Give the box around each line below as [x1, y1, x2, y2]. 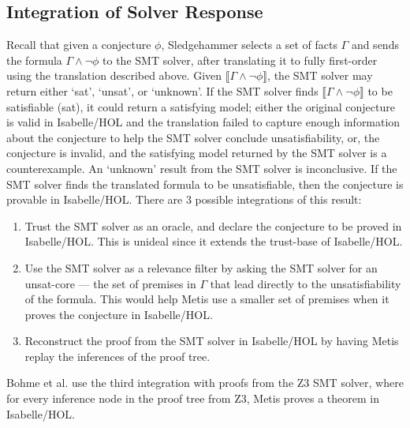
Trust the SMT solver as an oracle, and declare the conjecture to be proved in [24, 217, 402, 234]
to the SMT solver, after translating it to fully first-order [102, 51, 378, 68]
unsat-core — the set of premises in [24, 275, 196, 291]
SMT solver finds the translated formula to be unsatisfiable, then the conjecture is [6, 175, 404, 192]
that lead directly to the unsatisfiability [210, 275, 401, 291]
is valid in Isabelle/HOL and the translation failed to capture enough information [6, 114, 401, 130]
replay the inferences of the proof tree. [24, 347, 211, 364]
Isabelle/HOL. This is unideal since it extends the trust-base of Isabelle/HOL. [24, 233, 403, 250]
